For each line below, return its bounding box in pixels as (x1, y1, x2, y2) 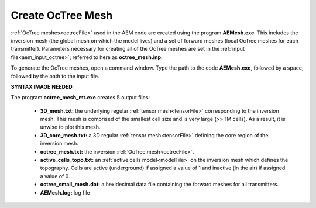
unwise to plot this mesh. (40, 123, 101, 131)
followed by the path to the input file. (11, 72, 99, 79)
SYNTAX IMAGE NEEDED (11, 83, 73, 90)
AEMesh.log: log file (40, 189, 90, 196)
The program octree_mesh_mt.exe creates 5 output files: (11, 94, 150, 101)
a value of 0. (40, 172, 70, 179)
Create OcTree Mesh (11, 9, 113, 22)
